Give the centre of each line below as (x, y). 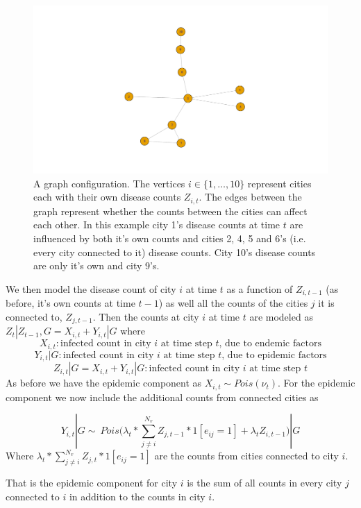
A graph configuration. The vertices (109, 183)
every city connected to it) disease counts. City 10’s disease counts (175, 252)
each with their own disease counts (107, 197)
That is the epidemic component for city (92, 483)
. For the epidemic (316, 383)
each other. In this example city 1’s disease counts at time (157, 225)
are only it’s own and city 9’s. (96, 265)
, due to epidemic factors (274, 355)
